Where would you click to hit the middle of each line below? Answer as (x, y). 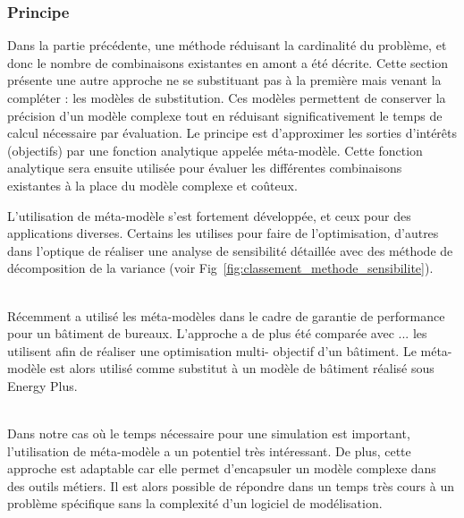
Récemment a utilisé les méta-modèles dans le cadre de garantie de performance (226, 315)
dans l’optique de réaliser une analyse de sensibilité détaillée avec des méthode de (230, 250)
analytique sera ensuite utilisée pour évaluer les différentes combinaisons (205, 168)
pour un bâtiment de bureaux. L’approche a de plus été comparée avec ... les (217, 333)
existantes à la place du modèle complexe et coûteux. (152, 185)
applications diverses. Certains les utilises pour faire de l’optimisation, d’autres (223, 233)
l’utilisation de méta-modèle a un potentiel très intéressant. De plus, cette (209, 450)
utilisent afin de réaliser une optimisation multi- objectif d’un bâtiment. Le (212, 350)
